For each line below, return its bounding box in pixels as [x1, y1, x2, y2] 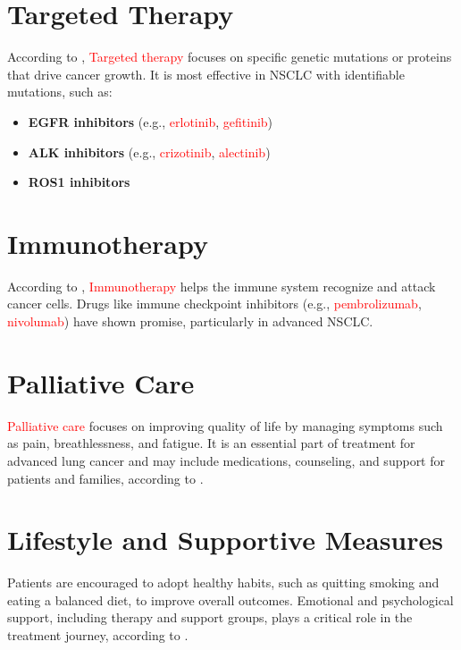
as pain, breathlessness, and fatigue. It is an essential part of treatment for [7, 434, 415, 452]
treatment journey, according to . [7, 626, 189, 644]
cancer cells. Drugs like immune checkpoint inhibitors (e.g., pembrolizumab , [7, 294, 422, 313]
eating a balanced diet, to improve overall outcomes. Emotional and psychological [7, 590, 454, 609]
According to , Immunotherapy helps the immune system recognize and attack [7, 276, 436, 295]
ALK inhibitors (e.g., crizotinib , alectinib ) [28, 142, 271, 161]
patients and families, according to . [7, 469, 204, 487]
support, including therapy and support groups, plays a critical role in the [7, 608, 413, 627]
